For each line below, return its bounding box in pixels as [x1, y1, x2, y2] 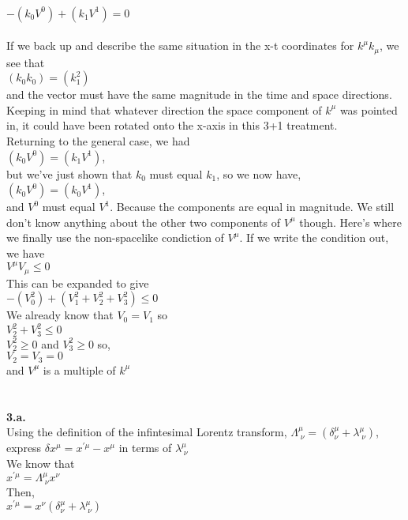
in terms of [118, 439, 172, 456]
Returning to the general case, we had [6, 133, 190, 149]
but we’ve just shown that [6, 165, 133, 182]
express [6, 439, 42, 456]
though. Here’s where [299, 213, 402, 230]
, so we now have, [216, 165, 301, 182]
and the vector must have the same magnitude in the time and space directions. [6, 86, 392, 103]
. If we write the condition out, [239, 229, 389, 246]
